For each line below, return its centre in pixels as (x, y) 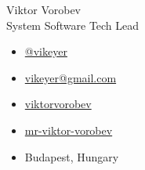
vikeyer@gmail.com (71, 77)
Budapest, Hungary (72, 156)
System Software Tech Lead (73, 25)
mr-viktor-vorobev (69, 130)
